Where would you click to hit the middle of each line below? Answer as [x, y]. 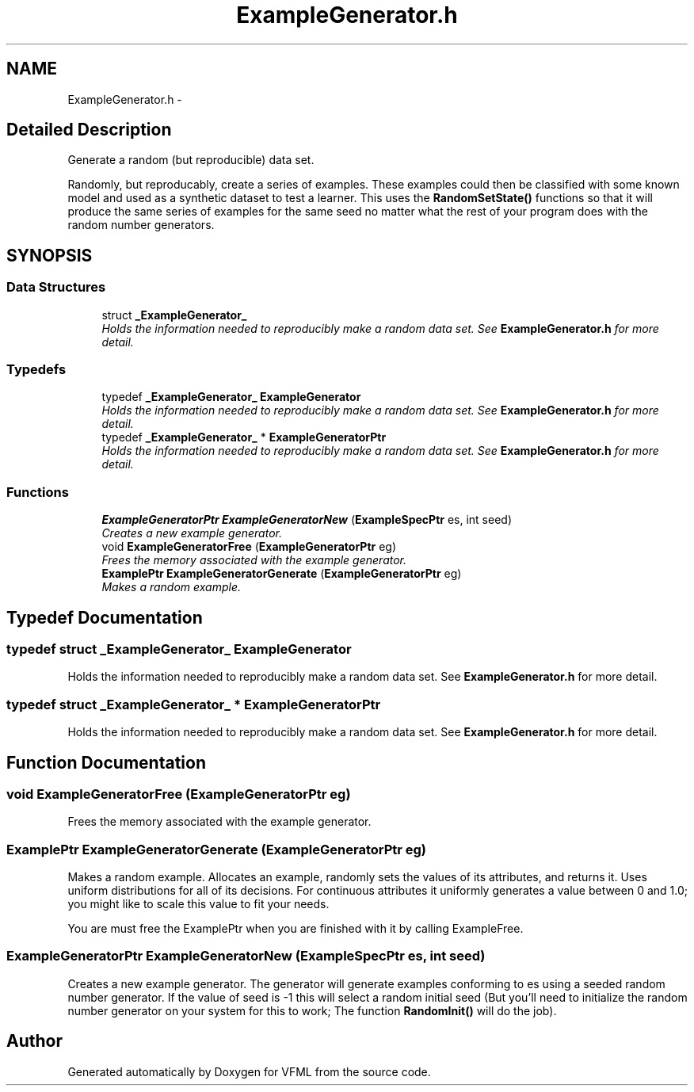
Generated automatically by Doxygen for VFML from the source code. [249, 1071]
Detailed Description [89, 130]
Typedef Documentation [105, 617]
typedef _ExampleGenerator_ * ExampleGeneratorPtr [244, 437]
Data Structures [56, 287]
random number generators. [141, 225]
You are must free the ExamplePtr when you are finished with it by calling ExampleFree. [296, 929]
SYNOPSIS [50, 255]
